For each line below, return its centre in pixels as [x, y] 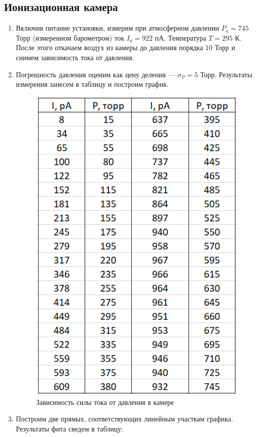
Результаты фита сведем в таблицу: [70, 429]
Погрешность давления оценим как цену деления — [95, 74]
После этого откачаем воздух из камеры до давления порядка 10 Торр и [125, 47]
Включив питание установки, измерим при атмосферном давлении [117, 28]
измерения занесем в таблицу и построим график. [92, 84]
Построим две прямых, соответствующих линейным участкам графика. [124, 419]
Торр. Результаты [226, 74]
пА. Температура [180, 37]
